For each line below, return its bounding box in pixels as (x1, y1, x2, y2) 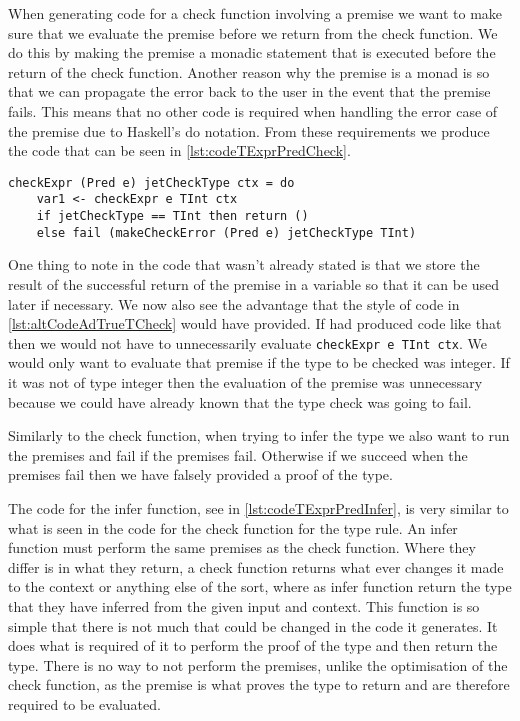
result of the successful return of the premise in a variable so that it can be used (8, 273, 500, 294)
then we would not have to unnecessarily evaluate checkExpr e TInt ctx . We (8, 332, 487, 353)
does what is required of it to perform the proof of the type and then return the (8, 635, 498, 656)
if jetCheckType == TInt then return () (36, 209, 309, 224)
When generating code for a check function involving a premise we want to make (8, 3, 503, 23)
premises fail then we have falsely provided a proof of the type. (8, 464, 393, 485)
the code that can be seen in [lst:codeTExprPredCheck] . (8, 140, 351, 161)
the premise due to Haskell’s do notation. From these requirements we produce (8, 120, 490, 141)
